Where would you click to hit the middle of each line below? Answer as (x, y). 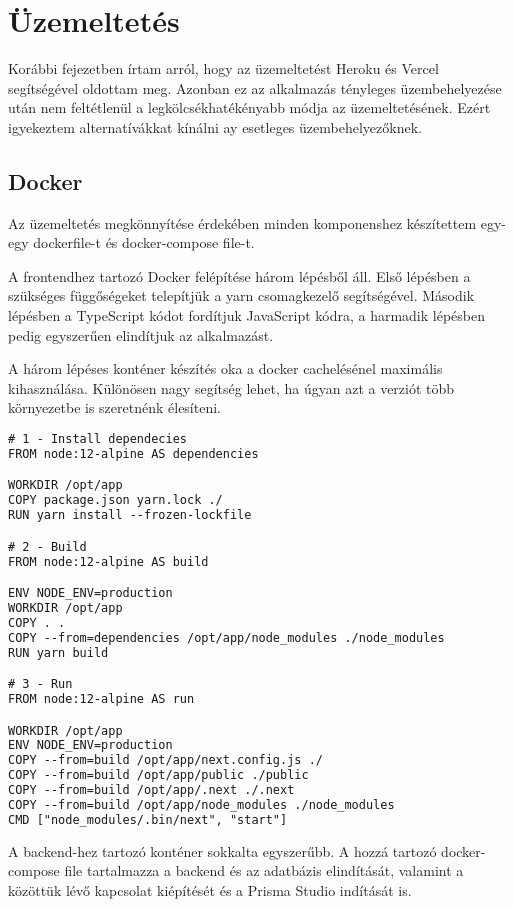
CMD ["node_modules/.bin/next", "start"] (148, 819)
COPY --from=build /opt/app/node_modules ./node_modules (201, 804)
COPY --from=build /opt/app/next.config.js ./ (165, 760)
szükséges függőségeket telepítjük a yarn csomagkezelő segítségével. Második (241, 295)
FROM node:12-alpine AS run (101, 699)
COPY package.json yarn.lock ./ (115, 500)
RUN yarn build (58, 652)
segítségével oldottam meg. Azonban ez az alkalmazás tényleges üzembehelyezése (255, 87)
